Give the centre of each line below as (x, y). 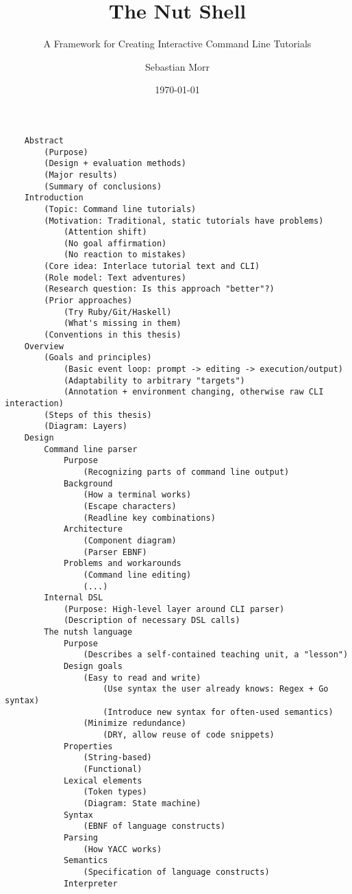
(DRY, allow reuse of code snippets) (189, 735)
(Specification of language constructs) (176, 872)
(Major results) (81, 175)
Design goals (93, 667)
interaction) (34, 403)
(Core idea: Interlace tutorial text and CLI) (152, 267)
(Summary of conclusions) (103, 186)
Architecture (93, 529)
